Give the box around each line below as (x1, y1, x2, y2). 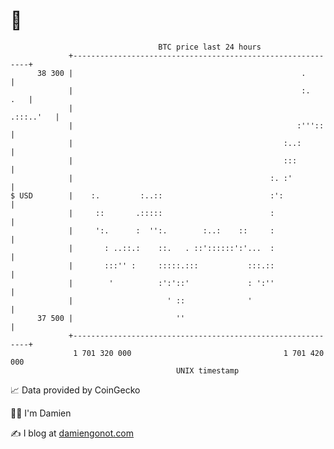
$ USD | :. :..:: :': (10, 190, 284, 201)
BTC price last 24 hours (158, 42, 262, 52)
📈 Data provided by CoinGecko (10, 384, 141, 396)
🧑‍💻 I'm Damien (10, 407, 72, 419)
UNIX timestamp (175, 365, 240, 376)
